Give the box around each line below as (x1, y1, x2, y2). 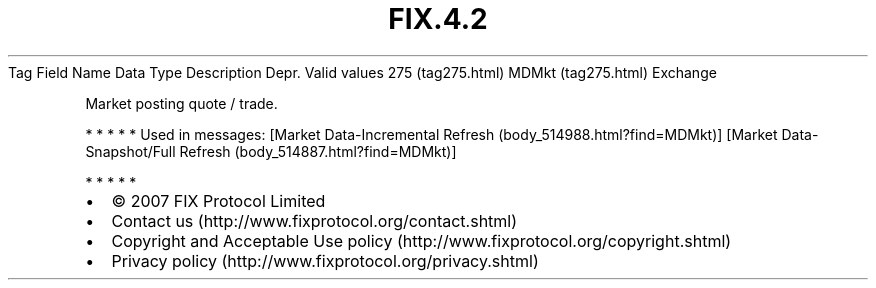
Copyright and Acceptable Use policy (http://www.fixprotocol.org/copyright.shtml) (111, 230, 732, 251)
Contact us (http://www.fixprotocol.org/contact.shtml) (111, 210, 518, 231)
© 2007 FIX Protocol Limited (111, 190, 326, 211)
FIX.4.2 (388, 2, 488, 36)
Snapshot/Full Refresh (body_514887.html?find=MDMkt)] (85, 142, 457, 160)
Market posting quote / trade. (85, 94, 278, 112)
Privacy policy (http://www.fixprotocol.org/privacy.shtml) (111, 250, 539, 271)
